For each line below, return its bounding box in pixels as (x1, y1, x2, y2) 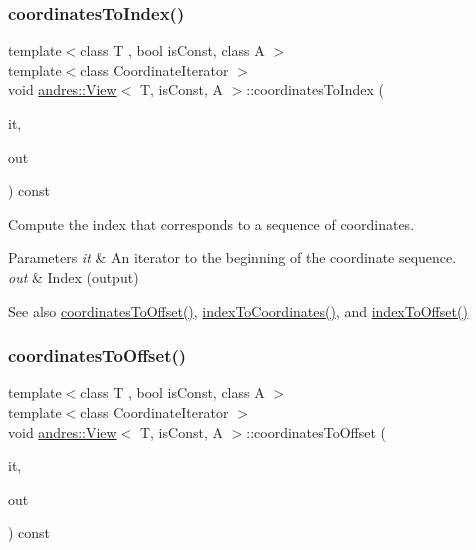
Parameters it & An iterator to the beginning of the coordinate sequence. (8, 247, 457, 268)
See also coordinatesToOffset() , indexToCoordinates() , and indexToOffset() (8, 300, 468, 321)
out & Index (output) (8, 266, 139, 287)
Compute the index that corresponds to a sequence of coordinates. (8, 213, 415, 234)
